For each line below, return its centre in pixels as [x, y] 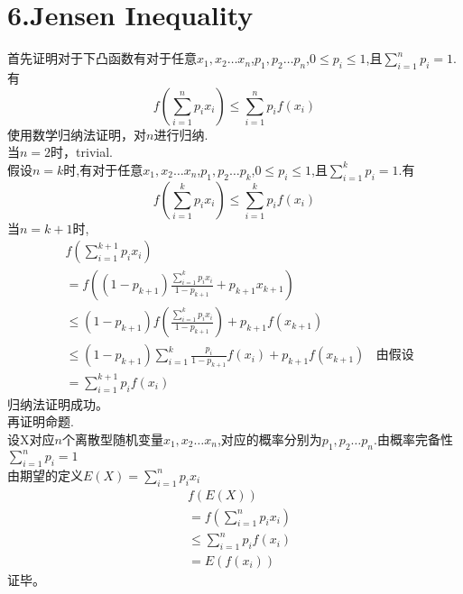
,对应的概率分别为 [269, 439]
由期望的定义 [45, 475]
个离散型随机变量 [112, 439]
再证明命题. [41, 421]
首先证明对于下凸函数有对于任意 [102, 58]
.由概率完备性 [413, 439]
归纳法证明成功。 [58, 403]
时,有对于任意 [103, 169]
